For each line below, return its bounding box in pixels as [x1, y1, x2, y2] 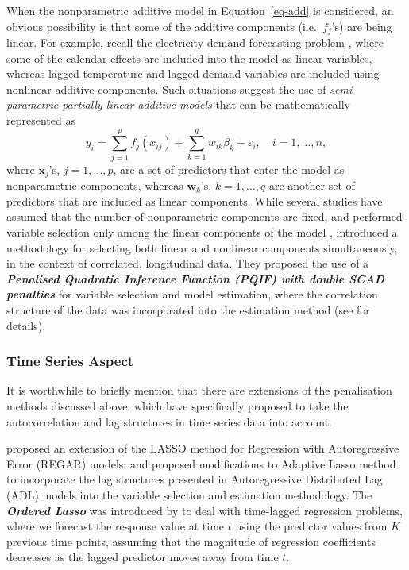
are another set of [268, 177, 355, 194]
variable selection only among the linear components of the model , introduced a [6, 223, 398, 240]
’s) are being [331, 17, 392, 34]
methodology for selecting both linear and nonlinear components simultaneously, [6, 239, 398, 256]
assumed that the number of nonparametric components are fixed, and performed [6, 208, 403, 225]
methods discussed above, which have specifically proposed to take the [6, 397, 349, 414]
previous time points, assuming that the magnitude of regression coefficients [6, 533, 376, 549]
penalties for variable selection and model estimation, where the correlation [6, 286, 378, 302]
